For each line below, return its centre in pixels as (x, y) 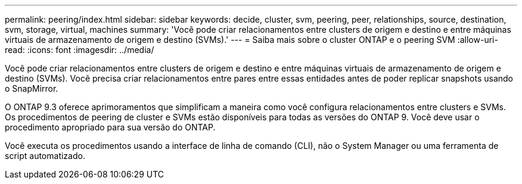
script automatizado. (45, 156)
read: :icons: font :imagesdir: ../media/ (80, 50)
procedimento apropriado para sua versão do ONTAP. (110, 127)
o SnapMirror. (32, 88)
